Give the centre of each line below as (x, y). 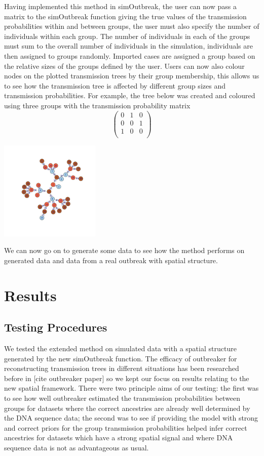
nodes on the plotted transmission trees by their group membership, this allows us (132, 76)
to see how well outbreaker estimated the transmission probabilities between (122, 398)
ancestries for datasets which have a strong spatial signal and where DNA (119, 438)
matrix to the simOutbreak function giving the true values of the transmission (125, 16)
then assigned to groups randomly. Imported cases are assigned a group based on (130, 55)
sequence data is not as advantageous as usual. (77, 448)
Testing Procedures (56, 327)
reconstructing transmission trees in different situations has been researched (122, 368)
